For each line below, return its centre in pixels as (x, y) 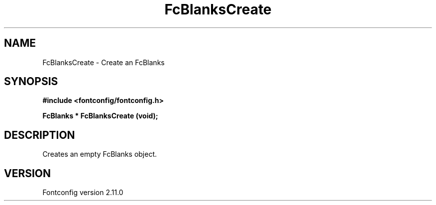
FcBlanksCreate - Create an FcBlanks (104, 62)
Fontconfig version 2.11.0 (83, 193)
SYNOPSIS (31, 82)
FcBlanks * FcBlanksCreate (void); (100, 116)
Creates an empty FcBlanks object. (100, 154)
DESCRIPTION (40, 135)
